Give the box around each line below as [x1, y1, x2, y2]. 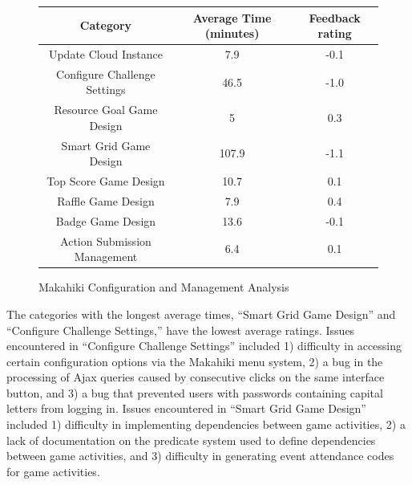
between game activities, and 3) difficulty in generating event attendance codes [6, 447, 394, 464]
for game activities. [6, 463, 100, 479]
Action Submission [60, 232, 151, 249]
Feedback [309, 9, 361, 26]
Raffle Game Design [57, 192, 155, 209]
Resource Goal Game [54, 101, 158, 118]
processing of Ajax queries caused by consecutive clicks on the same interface [6, 369, 385, 385]
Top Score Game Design [46, 173, 165, 190]
